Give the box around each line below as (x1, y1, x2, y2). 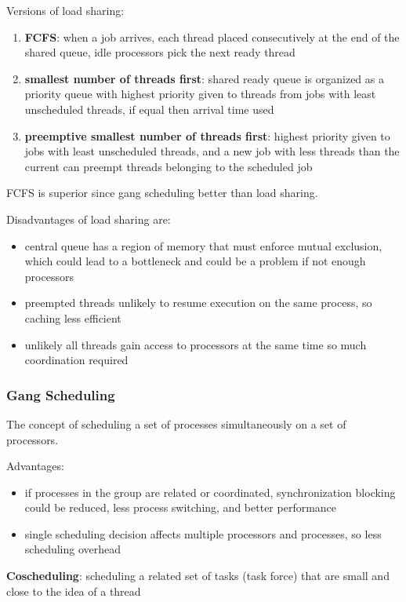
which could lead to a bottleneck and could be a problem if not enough (24, 253, 366, 269)
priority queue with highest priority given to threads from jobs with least (24, 86, 376, 102)
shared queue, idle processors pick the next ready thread (24, 44, 295, 60)
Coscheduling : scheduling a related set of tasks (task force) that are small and (6, 567, 390, 584)
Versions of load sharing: (6, 2, 125, 18)
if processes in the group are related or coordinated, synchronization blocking (24, 483, 396, 500)
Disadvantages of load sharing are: (6, 210, 171, 227)
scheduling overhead (24, 541, 121, 557)
